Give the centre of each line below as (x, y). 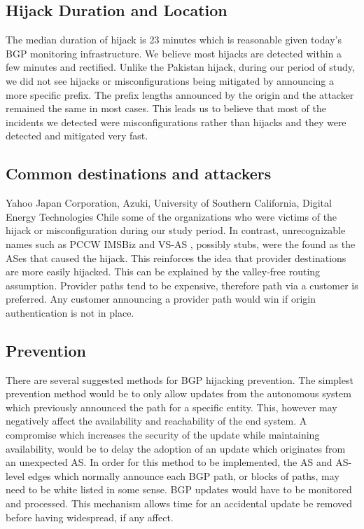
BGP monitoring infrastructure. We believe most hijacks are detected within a (174, 53)
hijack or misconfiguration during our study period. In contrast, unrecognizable (176, 230)
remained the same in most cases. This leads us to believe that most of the (166, 108)
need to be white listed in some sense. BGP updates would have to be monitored (179, 489)
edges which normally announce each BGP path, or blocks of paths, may (183, 475)
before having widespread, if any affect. (90, 517)
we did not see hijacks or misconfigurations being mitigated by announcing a (170, 80)
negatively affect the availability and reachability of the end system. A (156, 421)
